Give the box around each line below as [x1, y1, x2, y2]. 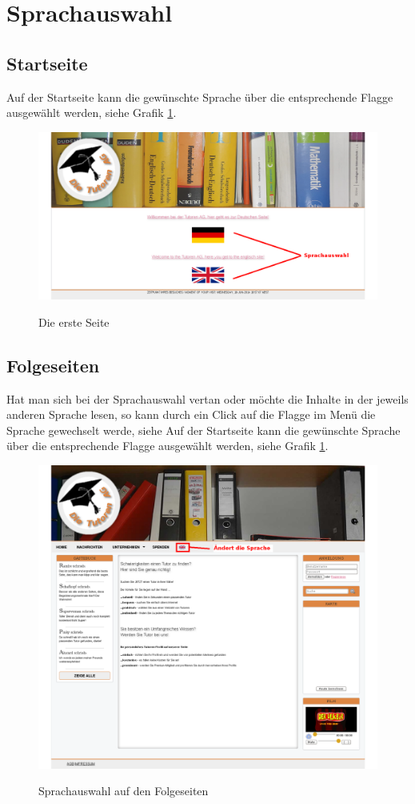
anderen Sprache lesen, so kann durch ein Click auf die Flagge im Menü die [6, 406, 376, 423]
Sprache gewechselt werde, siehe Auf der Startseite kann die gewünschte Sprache [6, 421, 401, 438]
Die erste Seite [38, 313, 110, 330]
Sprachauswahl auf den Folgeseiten [38, 782, 209, 799]
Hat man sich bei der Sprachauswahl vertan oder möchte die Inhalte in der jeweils [6, 390, 409, 407]
